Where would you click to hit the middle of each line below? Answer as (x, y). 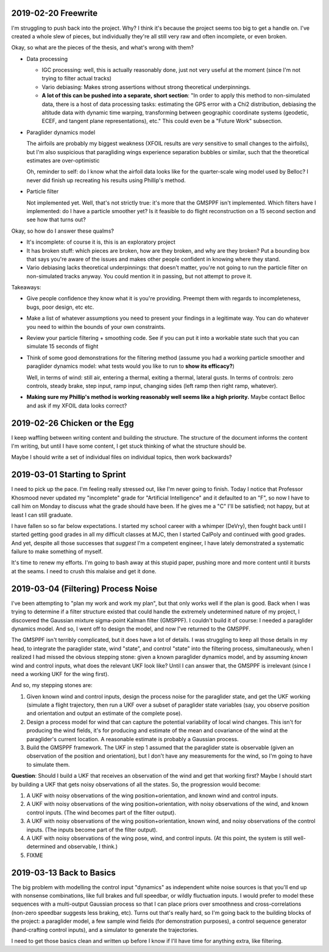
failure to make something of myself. (57, 552)
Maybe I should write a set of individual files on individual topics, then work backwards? (122, 457)
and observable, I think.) (87, 847)
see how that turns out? (56, 220)
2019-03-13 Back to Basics (63, 873)
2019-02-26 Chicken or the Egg (73, 423)
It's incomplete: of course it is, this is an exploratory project (101, 242)
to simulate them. (48, 764)
